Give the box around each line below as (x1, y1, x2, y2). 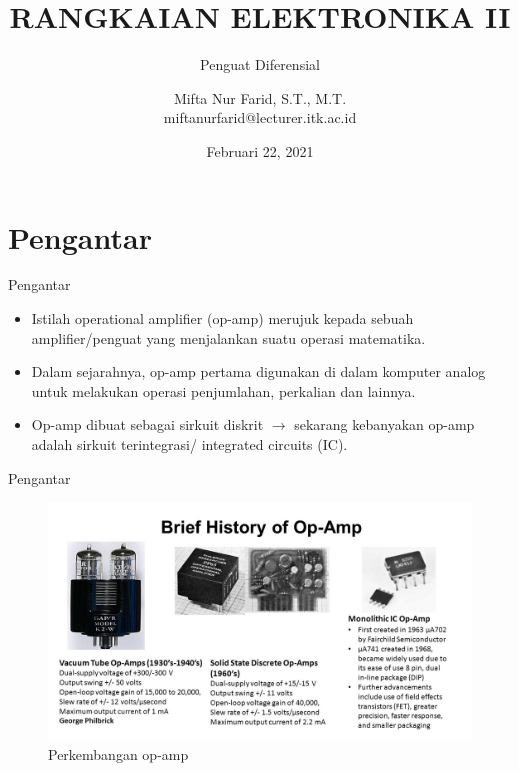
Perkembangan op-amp (48, 744, 189, 765)
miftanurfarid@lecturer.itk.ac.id (163, 107, 357, 128)
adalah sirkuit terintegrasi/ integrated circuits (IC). (31, 434, 348, 454)
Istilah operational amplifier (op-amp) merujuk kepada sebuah (31, 308, 414, 329)
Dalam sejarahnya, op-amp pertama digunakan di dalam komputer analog (31, 361, 486, 382)
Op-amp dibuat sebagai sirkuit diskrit (31, 414, 264, 435)
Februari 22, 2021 (206, 140, 314, 161)
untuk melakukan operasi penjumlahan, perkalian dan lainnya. (31, 380, 416, 401)
